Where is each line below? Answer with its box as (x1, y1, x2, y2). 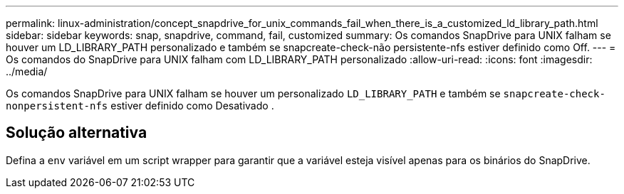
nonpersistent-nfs (6, 100, 108, 112)
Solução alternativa (6, 124, 147, 142)
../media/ (6, 65, 48, 77)
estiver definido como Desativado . (110, 99, 274, 112)
